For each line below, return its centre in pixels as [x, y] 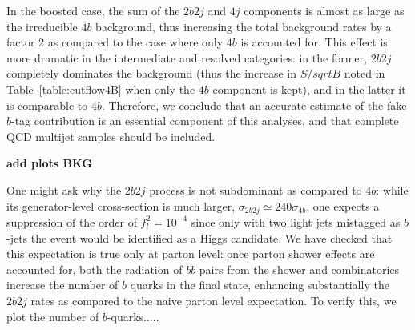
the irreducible [42, 26]
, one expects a [343, 205]
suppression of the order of [72, 221]
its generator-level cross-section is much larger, [121, 205]
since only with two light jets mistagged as [296, 221]
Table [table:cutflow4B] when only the [101, 89]
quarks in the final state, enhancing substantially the [260, 285]
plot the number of [53, 316]
